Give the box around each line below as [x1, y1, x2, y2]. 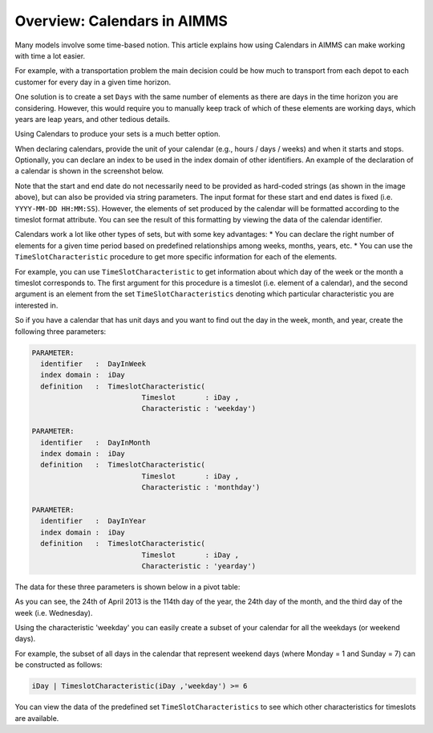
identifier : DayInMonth [40, 438, 151, 447]
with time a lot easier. [14, 51, 86, 60]
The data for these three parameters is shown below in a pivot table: [14, 582, 241, 592]
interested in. [14, 300, 59, 310]
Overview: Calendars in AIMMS [14, 12, 229, 30]
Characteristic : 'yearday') [141, 561, 257, 570]
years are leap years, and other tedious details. [14, 114, 171, 124]
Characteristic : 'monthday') [141, 483, 261, 492]
